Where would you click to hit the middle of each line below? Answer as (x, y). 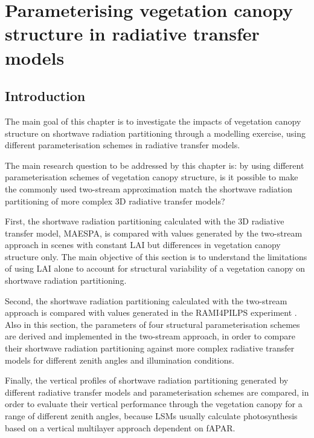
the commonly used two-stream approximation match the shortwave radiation (149, 188)
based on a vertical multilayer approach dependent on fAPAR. (120, 427)
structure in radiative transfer (132, 34)
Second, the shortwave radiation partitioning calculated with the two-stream (146, 300)
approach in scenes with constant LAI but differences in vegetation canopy (143, 245)
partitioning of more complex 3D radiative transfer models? (115, 201)
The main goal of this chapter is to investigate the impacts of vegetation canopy (153, 121)
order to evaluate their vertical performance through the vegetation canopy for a (154, 404)
